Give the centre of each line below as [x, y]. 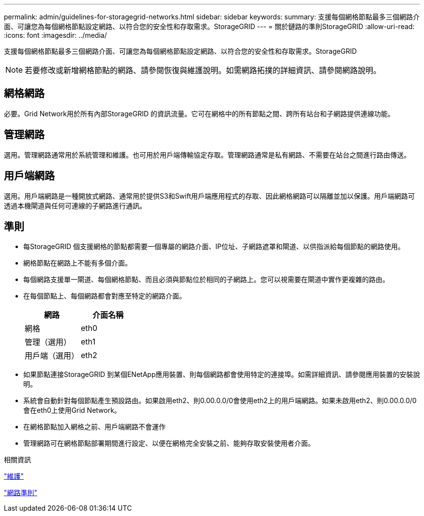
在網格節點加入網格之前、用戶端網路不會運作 [94, 427]
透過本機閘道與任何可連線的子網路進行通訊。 [75, 205]
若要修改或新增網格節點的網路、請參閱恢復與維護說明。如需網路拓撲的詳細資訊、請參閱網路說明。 [203, 70]
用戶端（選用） [52, 356]
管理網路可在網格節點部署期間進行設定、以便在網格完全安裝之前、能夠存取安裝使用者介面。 [169, 443]
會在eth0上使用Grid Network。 [72, 410]
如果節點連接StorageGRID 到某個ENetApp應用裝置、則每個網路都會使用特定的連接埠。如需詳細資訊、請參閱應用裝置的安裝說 [222, 375]
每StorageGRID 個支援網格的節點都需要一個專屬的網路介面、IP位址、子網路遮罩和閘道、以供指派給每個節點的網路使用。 [214, 247]
